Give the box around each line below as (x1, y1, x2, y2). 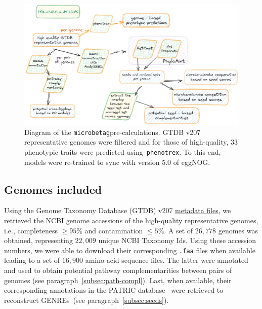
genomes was (218, 225, 258, 235)
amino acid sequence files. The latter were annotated (85, 255, 248, 265)
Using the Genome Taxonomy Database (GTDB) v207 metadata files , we (4, 205, 231, 216)
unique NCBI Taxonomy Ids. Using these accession (98, 235, 256, 246)
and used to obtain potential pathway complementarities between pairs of (4, 265, 232, 275)
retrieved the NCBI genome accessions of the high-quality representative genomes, (4, 215, 258, 225)
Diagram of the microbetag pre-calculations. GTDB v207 (24, 126, 201, 137)
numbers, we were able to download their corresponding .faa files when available (4, 245, 255, 255)
